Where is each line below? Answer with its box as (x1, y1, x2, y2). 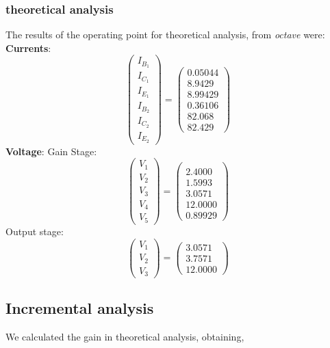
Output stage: (5, 224, 64, 238)
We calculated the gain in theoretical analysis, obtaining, (5, 330, 244, 344)
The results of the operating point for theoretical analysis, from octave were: (5, 27, 325, 42)
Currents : (5, 40, 51, 55)
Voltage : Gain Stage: (5, 144, 97, 158)
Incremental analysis (5, 297, 154, 319)
